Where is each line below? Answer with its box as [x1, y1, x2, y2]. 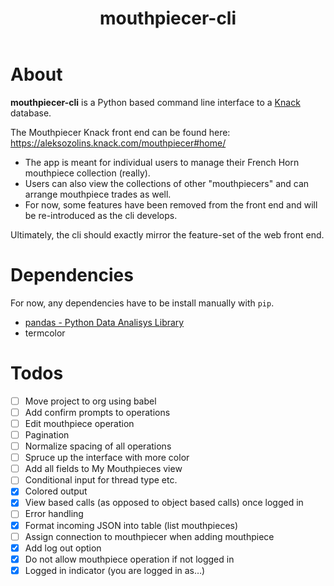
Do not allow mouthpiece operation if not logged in [24, 553, 235, 565]
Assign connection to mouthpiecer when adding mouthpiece [24, 530, 275, 542]
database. [10, 107, 52, 119]
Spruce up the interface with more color [24, 452, 190, 464]
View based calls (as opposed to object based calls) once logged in [24, 497, 304, 509]
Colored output [24, 485, 88, 497]
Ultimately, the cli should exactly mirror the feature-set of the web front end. [10, 228, 325, 241]
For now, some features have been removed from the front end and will [24, 198, 318, 211]
